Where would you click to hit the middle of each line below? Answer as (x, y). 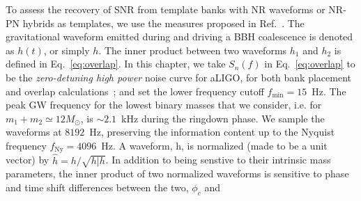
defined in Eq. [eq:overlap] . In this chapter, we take (116, 64)
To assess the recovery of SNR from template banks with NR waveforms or (166, 9)
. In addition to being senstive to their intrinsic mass (218, 160)
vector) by (28, 160)
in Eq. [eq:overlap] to (310, 64)
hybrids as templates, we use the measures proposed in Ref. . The (163, 23)
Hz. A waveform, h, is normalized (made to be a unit (214, 145)
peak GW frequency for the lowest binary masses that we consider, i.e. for (164, 105)
